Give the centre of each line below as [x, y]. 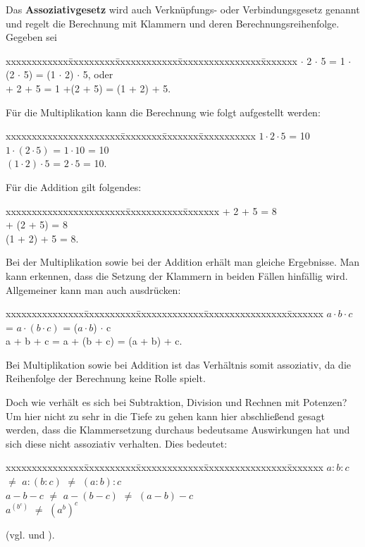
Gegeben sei [31, 37]
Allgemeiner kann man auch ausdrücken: [93, 289]
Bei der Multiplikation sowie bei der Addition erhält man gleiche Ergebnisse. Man [183, 262]
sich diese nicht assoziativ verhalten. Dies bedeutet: [117, 443]
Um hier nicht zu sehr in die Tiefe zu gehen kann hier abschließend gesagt [165, 416]
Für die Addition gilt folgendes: [74, 186]
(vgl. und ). [30, 534]
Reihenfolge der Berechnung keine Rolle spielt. [106, 378]
